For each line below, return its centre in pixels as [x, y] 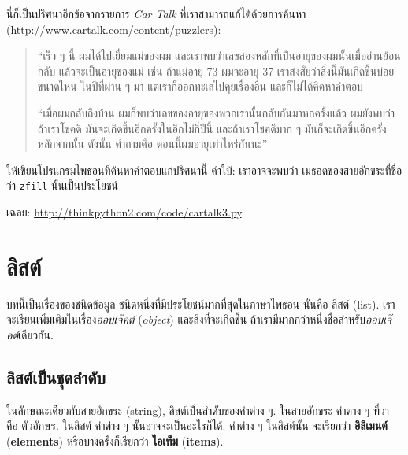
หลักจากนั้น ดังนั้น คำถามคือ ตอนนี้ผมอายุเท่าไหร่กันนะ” [152, 144]
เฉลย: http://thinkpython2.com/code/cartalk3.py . [126, 212]
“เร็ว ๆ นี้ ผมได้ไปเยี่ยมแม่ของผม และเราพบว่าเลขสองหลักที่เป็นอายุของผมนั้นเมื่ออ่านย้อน [219, 55]
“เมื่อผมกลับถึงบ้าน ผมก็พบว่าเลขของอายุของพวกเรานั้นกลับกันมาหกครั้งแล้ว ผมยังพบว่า [216, 112]
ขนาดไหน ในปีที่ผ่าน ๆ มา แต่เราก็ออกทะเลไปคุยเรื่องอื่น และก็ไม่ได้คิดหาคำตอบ [200, 86]
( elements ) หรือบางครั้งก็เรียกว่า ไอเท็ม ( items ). [115, 440]
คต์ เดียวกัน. [30, 334]
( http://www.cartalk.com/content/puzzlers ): [114, 29]
